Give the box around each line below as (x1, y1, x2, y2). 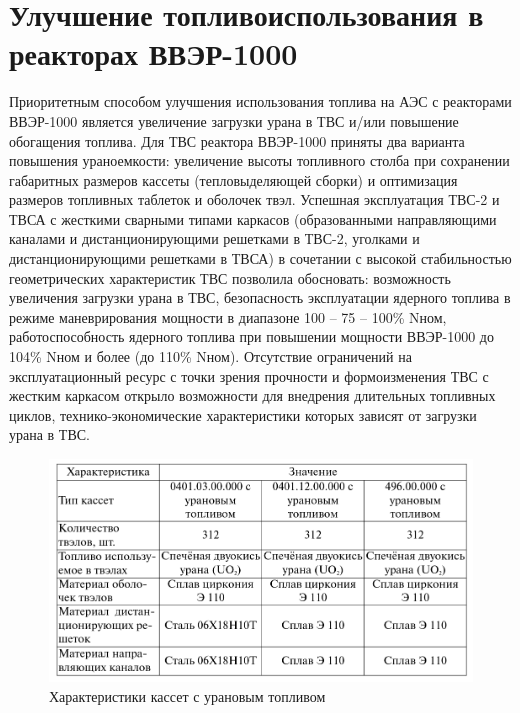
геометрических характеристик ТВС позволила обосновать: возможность (9, 267, 451, 288)
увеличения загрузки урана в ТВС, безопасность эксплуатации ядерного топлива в (9, 287, 511, 308)
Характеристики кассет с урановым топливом (49, 685, 326, 706)
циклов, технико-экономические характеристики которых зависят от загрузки (9, 404, 477, 425)
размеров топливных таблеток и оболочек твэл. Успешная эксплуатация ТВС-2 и (9, 189, 500, 210)
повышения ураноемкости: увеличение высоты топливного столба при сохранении (9, 150, 510, 171)
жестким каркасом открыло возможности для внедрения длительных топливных (9, 385, 496, 406)
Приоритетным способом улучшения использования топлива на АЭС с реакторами (9, 91, 512, 112)
